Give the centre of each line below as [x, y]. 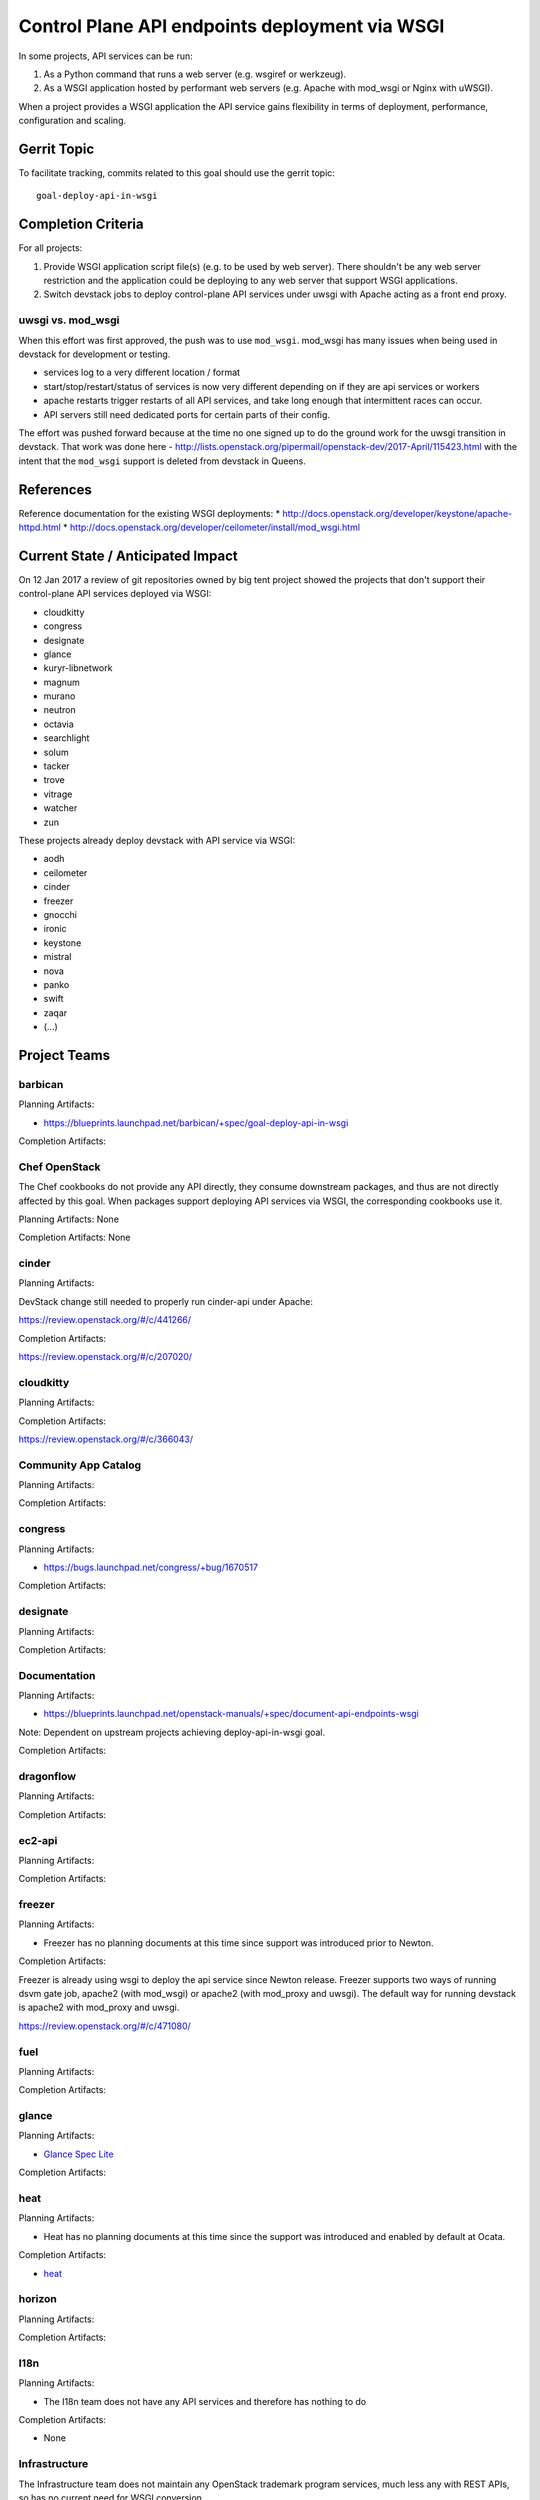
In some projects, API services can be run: [106, 56]
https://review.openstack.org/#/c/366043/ [106, 1439]
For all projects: [50, 248]
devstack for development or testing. [94, 354]
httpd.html [40, 527]
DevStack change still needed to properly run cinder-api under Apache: [166, 1301]
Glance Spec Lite [78, 2154]
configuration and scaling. [72, 121]
